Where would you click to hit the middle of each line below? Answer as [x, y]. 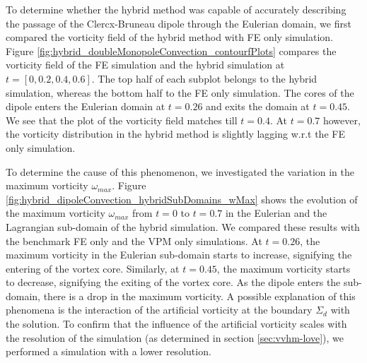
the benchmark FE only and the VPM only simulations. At [134, 240]
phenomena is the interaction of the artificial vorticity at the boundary [159, 310]
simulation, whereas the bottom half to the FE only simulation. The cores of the [180, 92]
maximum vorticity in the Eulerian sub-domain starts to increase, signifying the [179, 255]
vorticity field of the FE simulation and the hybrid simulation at [145, 65]
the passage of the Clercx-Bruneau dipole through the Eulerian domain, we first [179, 23]
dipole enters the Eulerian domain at [86, 106]
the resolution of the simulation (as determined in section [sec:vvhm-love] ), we [175, 337]
